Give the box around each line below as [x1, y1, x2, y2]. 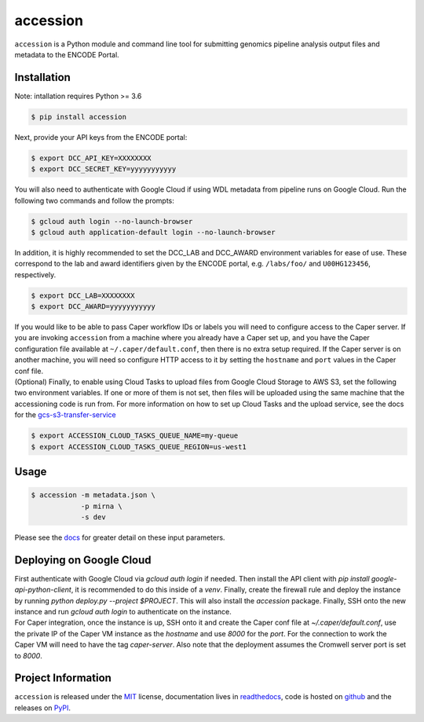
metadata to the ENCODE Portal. [14, 49, 119, 59]
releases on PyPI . [14, 703, 71, 713]
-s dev [80, 512, 106, 522]
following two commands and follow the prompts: [14, 196, 174, 205]
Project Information [14, 672, 111, 685]
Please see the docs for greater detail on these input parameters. [14, 533, 225, 542]
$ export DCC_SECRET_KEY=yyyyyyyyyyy [31, 165, 177, 174]
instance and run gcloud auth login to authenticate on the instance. [14, 607, 232, 616]
